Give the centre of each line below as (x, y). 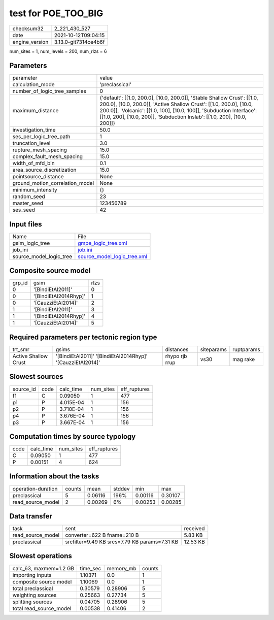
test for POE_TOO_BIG (56, 13)
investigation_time (34, 130)
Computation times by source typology (73, 436)
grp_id (20, 283)
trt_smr (21, 349)
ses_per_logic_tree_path (41, 137)
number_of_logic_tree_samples (49, 91)
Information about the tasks (54, 477)
